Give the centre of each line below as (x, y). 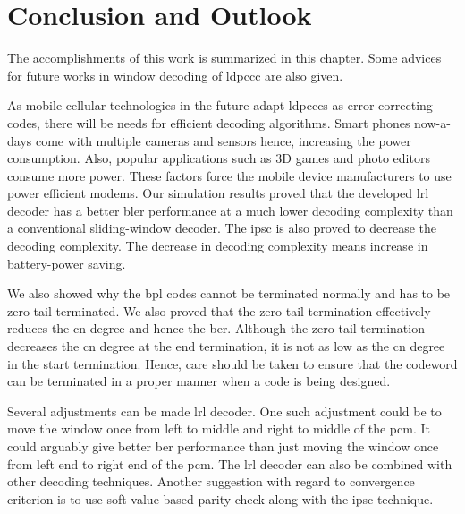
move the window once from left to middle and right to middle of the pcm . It (219, 428)
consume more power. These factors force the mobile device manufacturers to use (229, 175)
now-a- (432, 122)
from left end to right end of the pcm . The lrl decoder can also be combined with (230, 463)
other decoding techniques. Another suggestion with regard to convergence (211, 481)
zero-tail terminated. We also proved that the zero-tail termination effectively (219, 310)
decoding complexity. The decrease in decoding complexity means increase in (218, 246)
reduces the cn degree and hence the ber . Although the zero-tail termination (216, 328)
